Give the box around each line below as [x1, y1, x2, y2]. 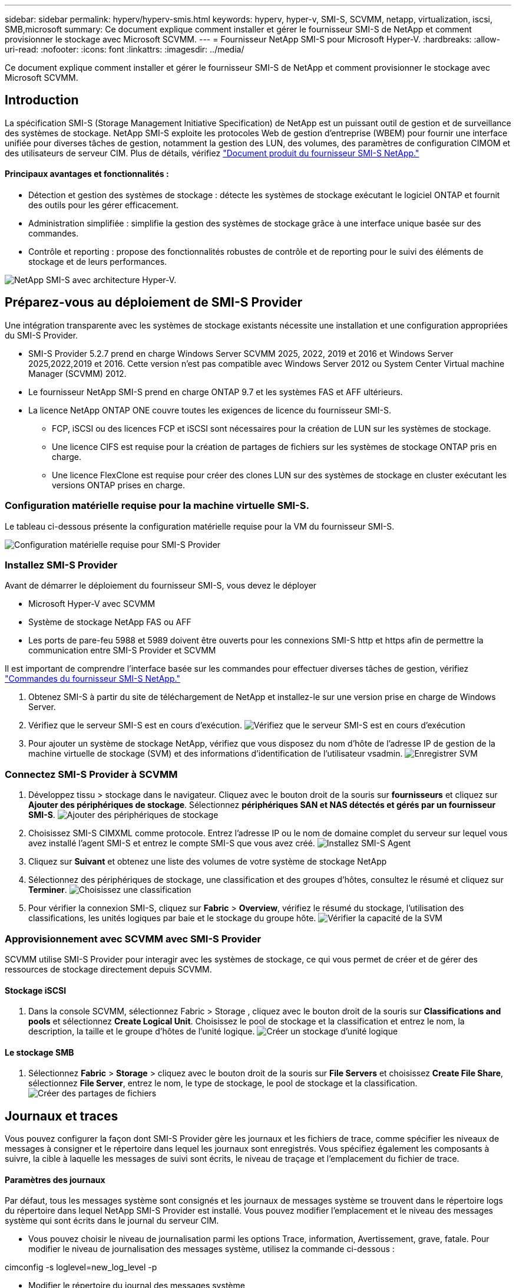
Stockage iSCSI [5, 985, 67, 995]
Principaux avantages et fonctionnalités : [5, 169, 169, 179]
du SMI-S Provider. [5, 330, 78, 340]
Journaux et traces [5, 1108, 118, 1123]
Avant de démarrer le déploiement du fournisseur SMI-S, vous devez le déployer [5, 580, 317, 591]
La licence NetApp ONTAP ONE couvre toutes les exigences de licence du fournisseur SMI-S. [28, 405, 391, 415]
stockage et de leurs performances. [28, 257, 167, 267]
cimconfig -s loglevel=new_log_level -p [5, 1262, 157, 1273]
